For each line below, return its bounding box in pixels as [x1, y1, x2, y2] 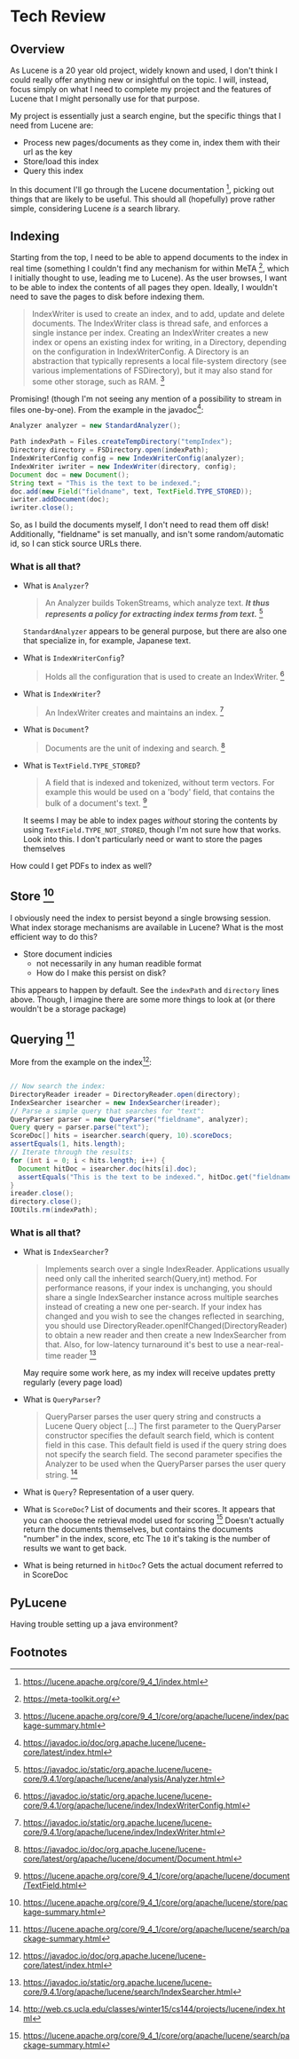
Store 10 [10, 886, 54, 904]
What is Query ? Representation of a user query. [22, 1487, 194, 1497]
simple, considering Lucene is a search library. [10, 202, 181, 214]
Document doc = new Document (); [10, 470, 130, 479]
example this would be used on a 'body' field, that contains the [44, 787, 275, 798]
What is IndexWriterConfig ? [22, 652, 125, 663]
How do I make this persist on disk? [35, 967, 167, 978]
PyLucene [10, 1595, 67, 1610]
